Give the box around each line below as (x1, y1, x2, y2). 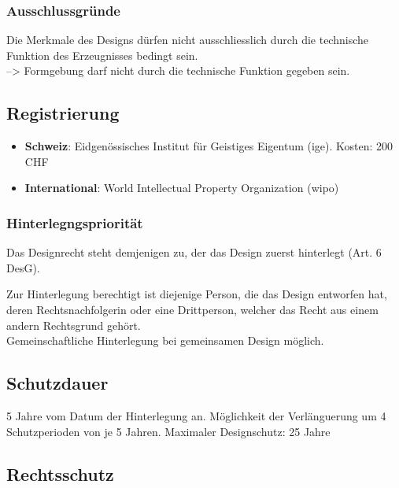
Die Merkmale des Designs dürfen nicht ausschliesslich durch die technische (6, 31, 368, 48)
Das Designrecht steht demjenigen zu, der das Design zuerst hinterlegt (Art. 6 (6, 244, 382, 261)
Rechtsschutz (6, 461, 114, 486)
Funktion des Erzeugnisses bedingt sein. (6, 46, 198, 63)
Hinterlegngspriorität (6, 213, 143, 232)
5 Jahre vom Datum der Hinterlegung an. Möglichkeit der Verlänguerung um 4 (6, 407, 386, 423)
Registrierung (6, 101, 120, 125)
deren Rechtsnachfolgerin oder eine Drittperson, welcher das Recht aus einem (6, 301, 379, 317)
